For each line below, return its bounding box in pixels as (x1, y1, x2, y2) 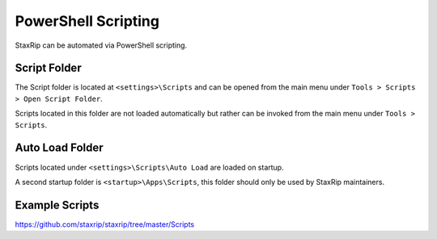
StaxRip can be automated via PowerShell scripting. (15, 40, 188, 50)
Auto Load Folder (15, 141, 104, 155)
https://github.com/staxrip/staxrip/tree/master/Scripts (15, 219, 194, 229)
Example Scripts (15, 198, 100, 212)
